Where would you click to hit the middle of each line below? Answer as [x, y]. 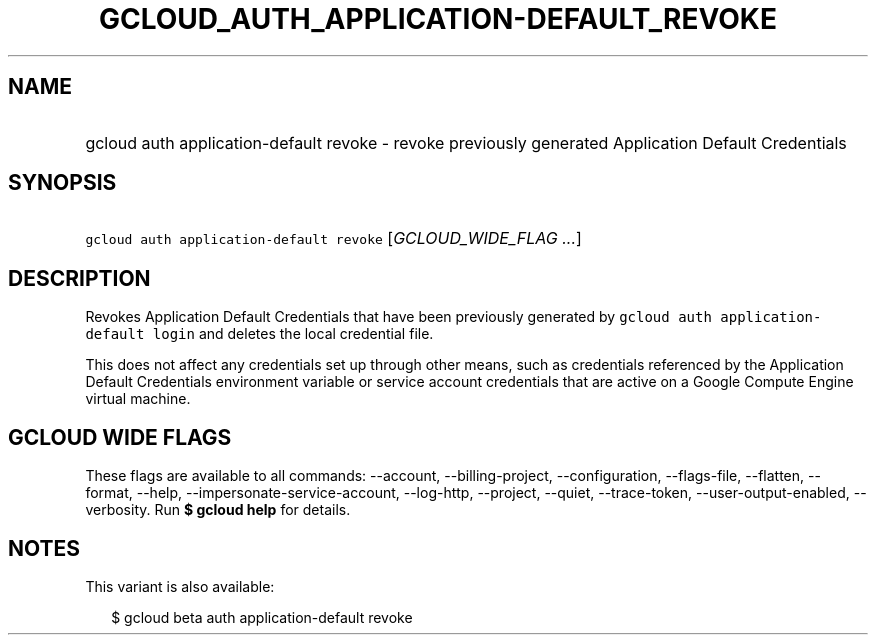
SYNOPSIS [62, 183]
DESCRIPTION [79, 278]
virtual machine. [138, 399]
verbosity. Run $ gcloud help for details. [218, 510]
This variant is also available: [180, 586]
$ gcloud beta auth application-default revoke [262, 617]
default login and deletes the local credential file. [259, 334]
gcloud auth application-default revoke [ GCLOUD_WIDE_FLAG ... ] [333, 238]
